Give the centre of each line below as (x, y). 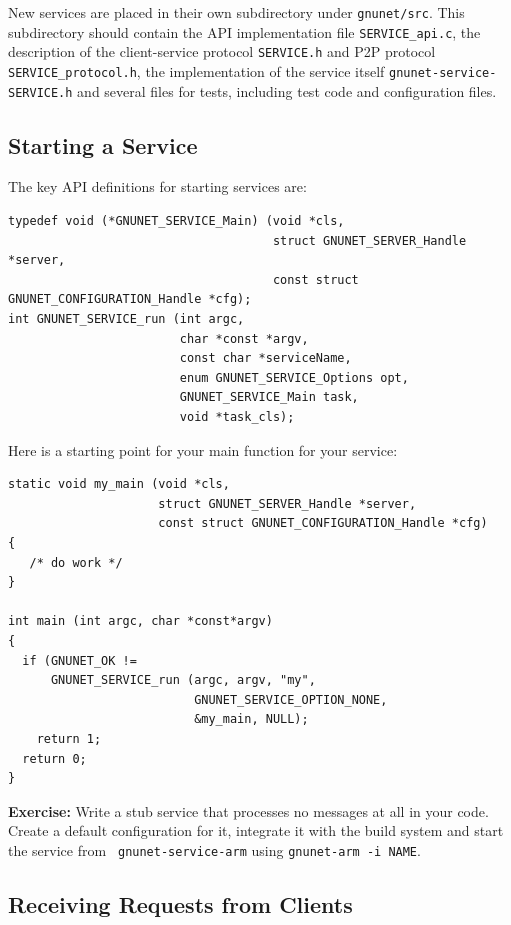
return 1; (69, 738)
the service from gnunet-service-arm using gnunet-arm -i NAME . (214, 849)
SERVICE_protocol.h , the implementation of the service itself (196, 70)
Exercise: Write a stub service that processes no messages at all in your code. (248, 810)
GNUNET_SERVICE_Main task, (269, 397)
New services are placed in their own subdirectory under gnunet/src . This (236, 12)
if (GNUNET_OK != (79, 660)
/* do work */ (76, 562)
